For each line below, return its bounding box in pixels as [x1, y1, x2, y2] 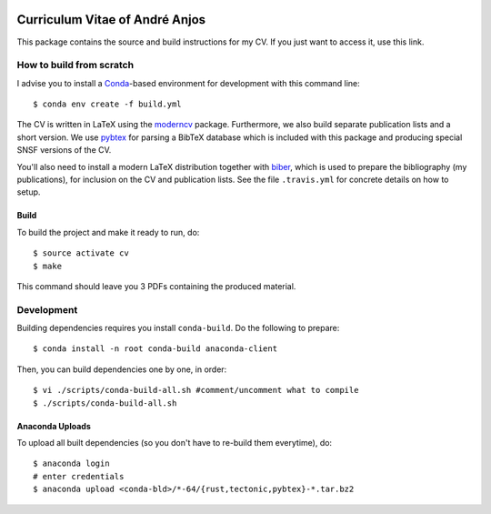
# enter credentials [33, 471, 125, 481]
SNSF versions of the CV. [16, 145, 112, 156]
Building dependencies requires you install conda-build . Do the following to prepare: [16, 323, 340, 334]
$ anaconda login [33, 459, 110, 469]
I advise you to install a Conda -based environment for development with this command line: [16, 77, 361, 88]
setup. [16, 186, 41, 197]
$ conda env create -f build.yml [33, 99, 182, 109]
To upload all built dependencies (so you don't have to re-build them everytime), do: [16, 438, 332, 448]
